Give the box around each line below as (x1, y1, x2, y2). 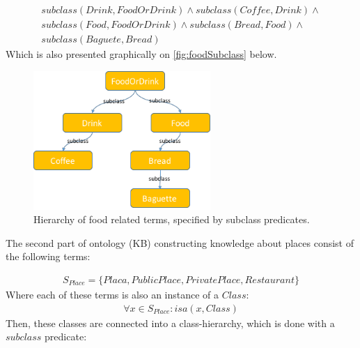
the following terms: (6, 249, 91, 264)
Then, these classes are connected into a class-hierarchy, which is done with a (6, 315, 335, 330)
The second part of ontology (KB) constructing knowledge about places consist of (6, 235, 354, 250)
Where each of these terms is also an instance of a (6, 287, 219, 301)
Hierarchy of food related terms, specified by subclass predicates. (33, 212, 310, 227)
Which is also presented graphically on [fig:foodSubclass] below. (6, 47, 277, 61)
